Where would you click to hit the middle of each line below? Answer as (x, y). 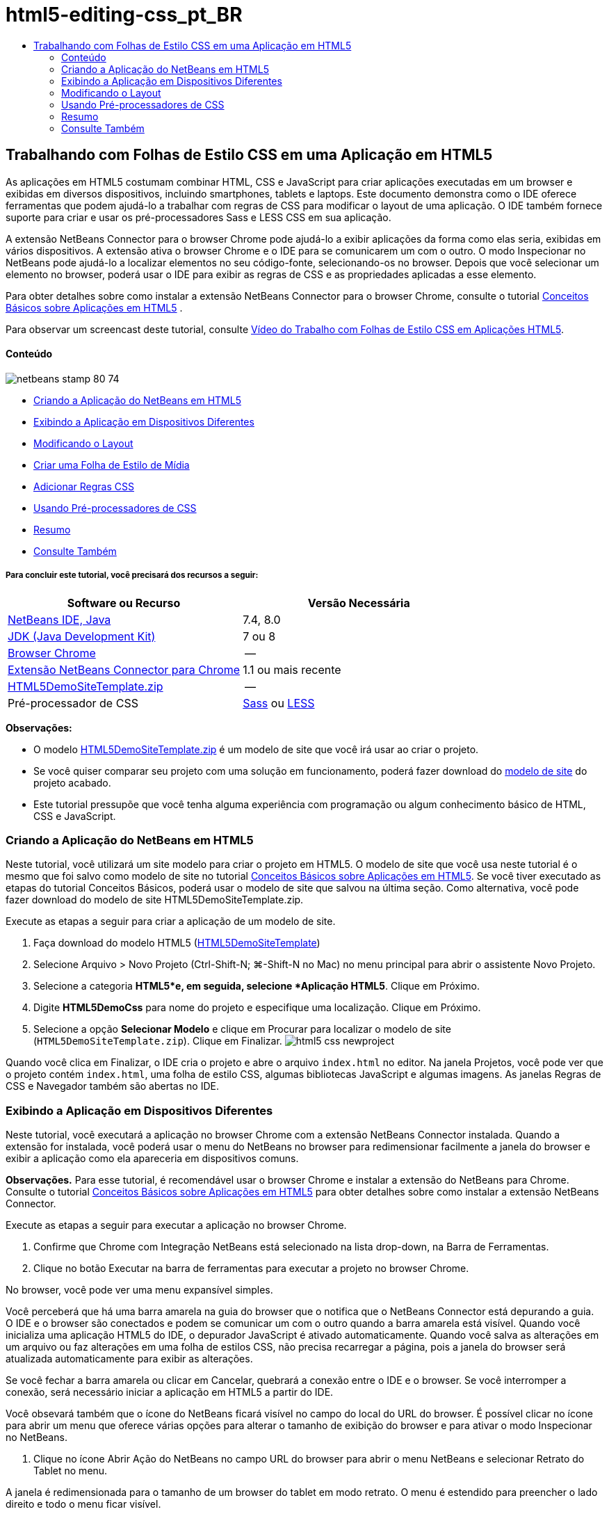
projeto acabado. (72, 782)
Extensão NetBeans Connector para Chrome (124, 669)
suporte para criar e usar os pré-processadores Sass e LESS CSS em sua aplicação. (198, 217)
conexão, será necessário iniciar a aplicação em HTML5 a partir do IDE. (170, 1392)
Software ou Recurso (124, 603)
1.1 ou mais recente (292, 669)
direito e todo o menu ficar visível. (83, 1504)
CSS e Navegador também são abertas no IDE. (112, 1086)
